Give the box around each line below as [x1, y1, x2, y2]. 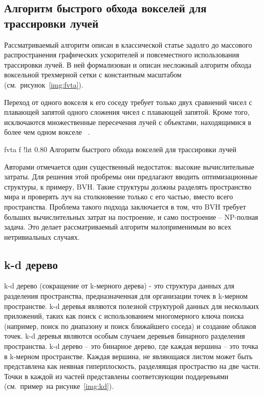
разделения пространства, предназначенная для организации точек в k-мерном [4, 290, 248, 301]
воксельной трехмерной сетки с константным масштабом [4, 69, 182, 80]
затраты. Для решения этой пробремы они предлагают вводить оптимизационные [4, 171, 258, 182]
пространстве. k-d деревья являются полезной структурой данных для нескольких [4, 300, 259, 311]
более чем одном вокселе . [4, 127, 90, 137]
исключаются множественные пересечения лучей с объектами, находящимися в [4, 116, 252, 127]
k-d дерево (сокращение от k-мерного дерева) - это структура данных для [4, 280, 234, 291]
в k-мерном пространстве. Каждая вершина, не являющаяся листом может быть [4, 350, 253, 361]
